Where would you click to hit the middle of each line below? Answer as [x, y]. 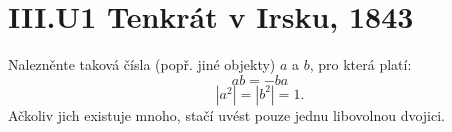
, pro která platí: [360, 64]
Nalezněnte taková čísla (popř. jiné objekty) [142, 64]
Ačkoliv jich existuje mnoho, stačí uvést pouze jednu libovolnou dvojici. [226, 114]
